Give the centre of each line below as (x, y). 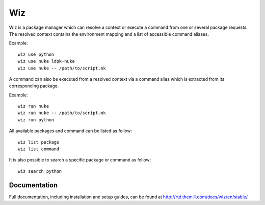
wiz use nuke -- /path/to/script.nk (62, 68)
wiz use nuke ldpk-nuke (46, 61)
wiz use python (36, 54)
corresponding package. (34, 86)
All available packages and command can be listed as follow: (70, 131)
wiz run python (36, 120)
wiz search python (40, 171)
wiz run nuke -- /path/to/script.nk (62, 113)
